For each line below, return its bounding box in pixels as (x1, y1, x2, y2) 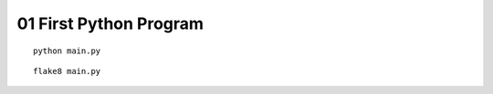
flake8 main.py (33, 66, 101, 76)
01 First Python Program (16, 14, 205, 33)
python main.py (33, 45, 101, 56)
